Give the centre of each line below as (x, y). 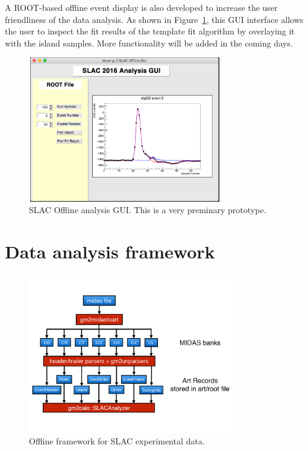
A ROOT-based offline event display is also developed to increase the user (141, 7)
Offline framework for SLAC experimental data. (117, 441)
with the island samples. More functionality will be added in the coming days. (149, 43)
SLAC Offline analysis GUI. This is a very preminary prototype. (148, 210)
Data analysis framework (110, 251)
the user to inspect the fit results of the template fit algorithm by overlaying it (150, 31)
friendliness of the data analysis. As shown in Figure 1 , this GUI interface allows (154, 19)
